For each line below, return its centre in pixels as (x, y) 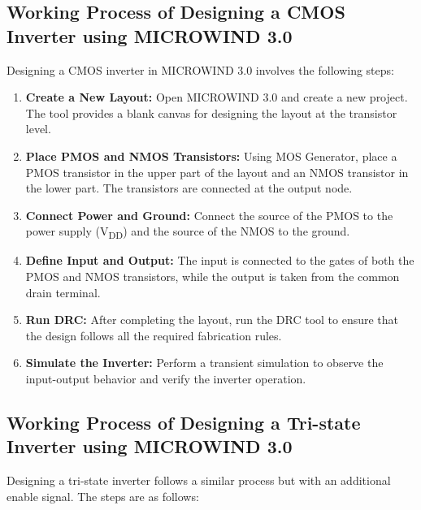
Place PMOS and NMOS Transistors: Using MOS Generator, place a (211, 156)
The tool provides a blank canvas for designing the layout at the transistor (211, 112)
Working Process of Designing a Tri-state (184, 423)
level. (38, 129)
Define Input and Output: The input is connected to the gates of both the (220, 260)
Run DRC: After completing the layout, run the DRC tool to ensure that (212, 320)
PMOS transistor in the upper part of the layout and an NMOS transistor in (217, 172)
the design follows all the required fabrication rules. (154, 335)
